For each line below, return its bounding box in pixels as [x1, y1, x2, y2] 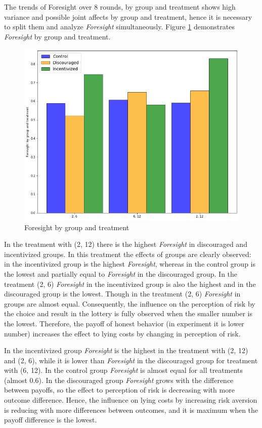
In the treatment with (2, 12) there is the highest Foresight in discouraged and [4, 239, 247, 249]
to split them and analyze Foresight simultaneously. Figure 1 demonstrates [4, 21, 235, 32]
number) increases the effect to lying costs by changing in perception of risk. [4, 328, 241, 338]
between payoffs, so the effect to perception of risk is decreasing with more [4, 384, 235, 395]
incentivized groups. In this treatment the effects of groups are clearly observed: [4, 248, 251, 259]
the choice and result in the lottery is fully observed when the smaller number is [4, 308, 252, 319]
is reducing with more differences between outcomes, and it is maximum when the [4, 404, 258, 415]
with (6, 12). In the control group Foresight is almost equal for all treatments [4, 365, 243, 375]
